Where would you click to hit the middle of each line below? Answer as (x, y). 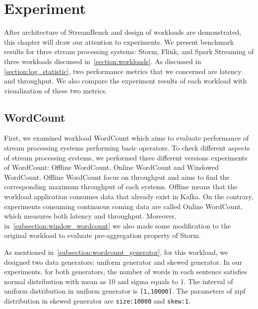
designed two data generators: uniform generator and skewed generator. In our (123, 262)
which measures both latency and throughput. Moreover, (90, 216)
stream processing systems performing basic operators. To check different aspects (127, 148)
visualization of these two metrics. (56, 90)
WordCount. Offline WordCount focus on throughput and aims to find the (117, 177)
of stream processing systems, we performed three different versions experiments (126, 157)
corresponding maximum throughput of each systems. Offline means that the (121, 187)
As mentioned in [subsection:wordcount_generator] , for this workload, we (116, 252)
